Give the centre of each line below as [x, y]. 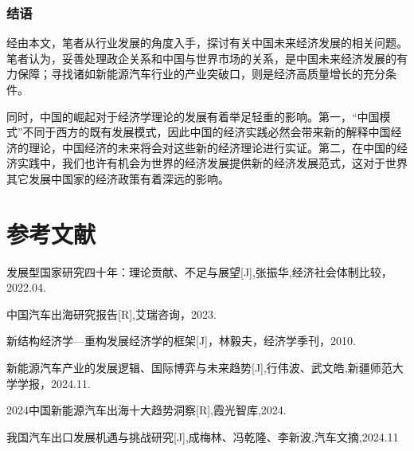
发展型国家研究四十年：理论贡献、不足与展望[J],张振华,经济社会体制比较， [199, 271]
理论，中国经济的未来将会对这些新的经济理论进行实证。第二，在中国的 [212, 147]
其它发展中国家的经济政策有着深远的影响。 [118, 178]
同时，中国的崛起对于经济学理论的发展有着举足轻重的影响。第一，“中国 [193, 116]
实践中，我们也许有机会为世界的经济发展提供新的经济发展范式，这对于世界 [212, 163]
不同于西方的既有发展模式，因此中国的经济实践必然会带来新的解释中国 [207, 132]
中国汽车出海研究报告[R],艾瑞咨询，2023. [111, 314]
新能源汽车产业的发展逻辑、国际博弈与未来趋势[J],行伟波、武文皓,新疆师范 [199, 368]
